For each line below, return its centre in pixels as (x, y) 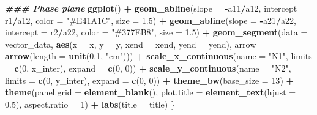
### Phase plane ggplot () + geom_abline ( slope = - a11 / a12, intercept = (156, 8)
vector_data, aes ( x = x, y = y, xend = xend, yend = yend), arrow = (135, 44)
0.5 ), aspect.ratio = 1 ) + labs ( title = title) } (90, 104)
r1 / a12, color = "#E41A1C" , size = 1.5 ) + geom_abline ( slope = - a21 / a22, (151, 20)
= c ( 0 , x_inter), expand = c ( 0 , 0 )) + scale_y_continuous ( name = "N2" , (148, 68)
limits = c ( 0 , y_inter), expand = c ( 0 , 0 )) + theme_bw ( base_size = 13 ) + (150, 80)
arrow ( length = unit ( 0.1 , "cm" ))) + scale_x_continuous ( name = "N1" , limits (158, 56)
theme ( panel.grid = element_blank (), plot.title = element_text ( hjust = (151, 92)
